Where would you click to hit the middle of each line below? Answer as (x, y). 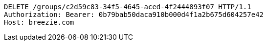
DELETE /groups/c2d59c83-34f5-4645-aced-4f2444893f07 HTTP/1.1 (128, 7)
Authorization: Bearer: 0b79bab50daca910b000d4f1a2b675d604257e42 (134, 15)
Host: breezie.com (39, 22)
